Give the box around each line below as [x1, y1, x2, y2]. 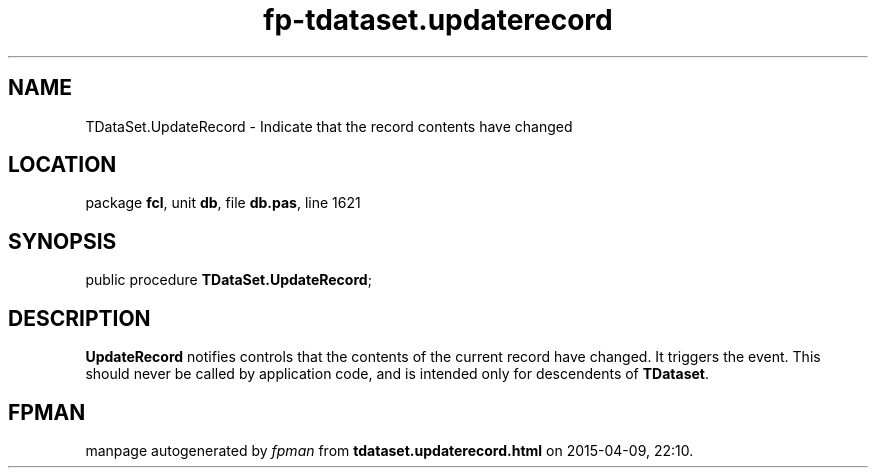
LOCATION [8, 152, 117, 178]
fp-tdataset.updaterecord [263, 3, 613, 37]
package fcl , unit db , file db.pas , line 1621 [85, 194, 361, 212]
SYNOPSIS [8, 228, 117, 254]
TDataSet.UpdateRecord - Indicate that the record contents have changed [85, 117, 573, 135]
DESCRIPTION [8, 305, 151, 331]
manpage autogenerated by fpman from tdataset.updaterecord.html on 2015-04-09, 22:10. [85, 441, 694, 459]
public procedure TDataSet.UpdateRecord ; [85, 271, 372, 289]
